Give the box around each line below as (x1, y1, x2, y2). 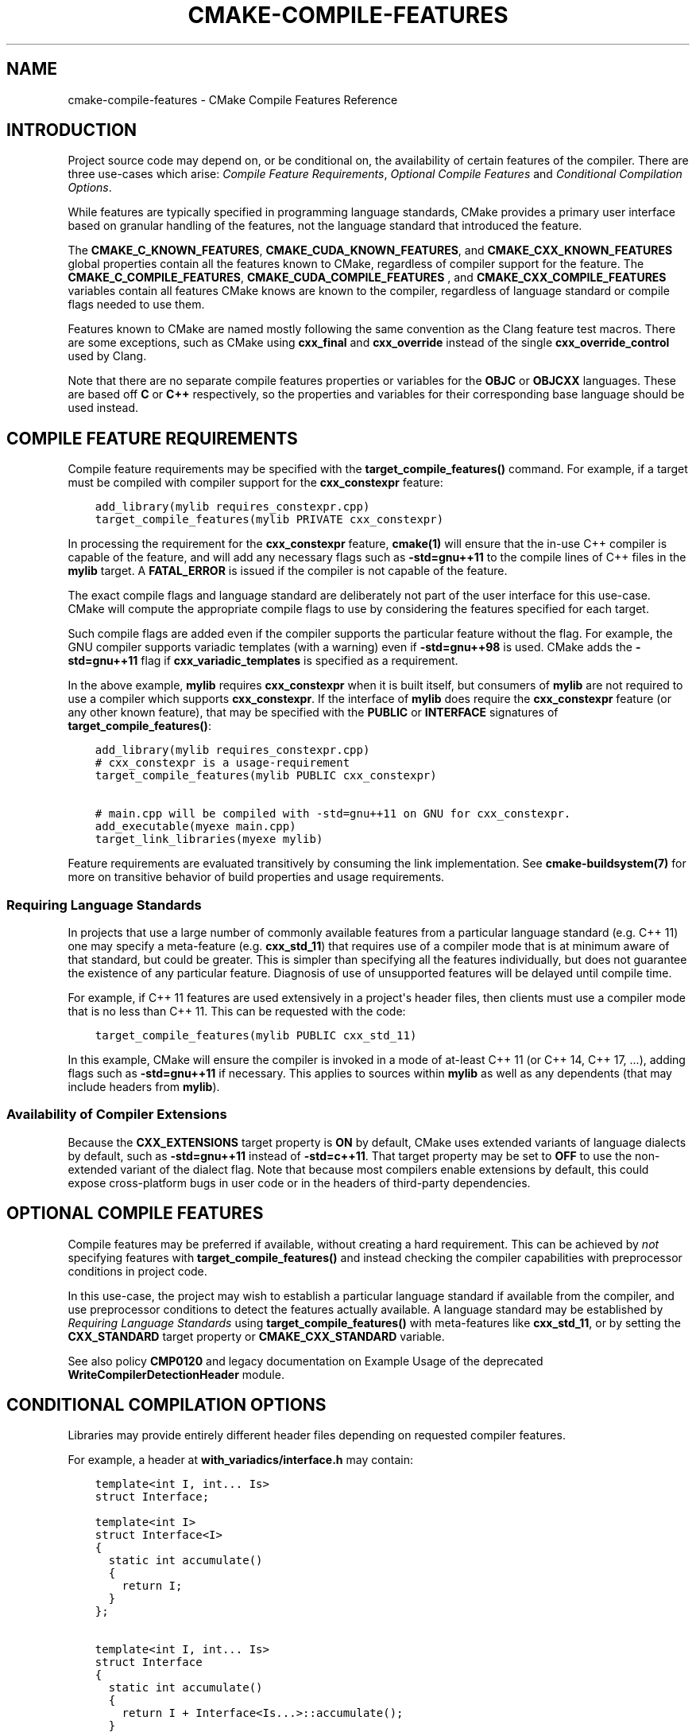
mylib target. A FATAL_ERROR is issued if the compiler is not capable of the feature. (68, 564, 508, 578)
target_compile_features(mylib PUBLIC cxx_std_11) (95, 1029, 417, 1043)
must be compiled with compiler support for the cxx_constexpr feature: (68, 476, 443, 490)
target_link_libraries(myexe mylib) (95, 833, 323, 846)
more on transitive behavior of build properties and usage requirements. (68, 870, 445, 884)
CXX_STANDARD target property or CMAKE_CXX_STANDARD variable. (68, 1329, 445, 1343)
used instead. (68, 401, 138, 415)
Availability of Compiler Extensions (6, 1106, 227, 1123)
